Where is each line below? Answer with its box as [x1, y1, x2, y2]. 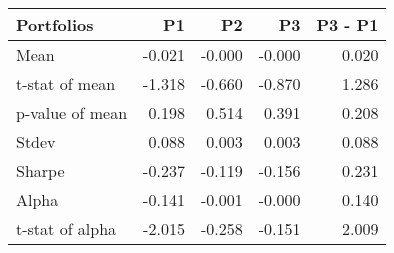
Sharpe [16, 159, 65, 182]
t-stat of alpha [16, 217, 117, 240]
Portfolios [16, 13, 94, 36]
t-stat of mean [16, 72, 116, 95]
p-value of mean [16, 101, 128, 124]
